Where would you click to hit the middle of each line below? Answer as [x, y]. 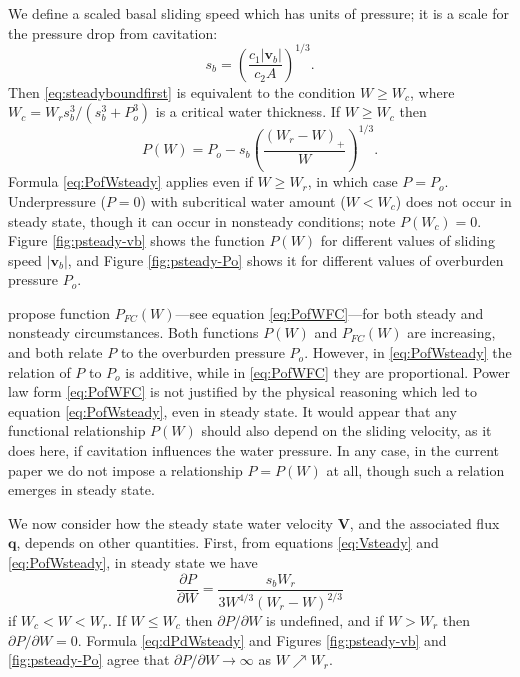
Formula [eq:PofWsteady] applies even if [130, 181]
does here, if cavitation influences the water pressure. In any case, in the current [253, 450]
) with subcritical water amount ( [243, 200]
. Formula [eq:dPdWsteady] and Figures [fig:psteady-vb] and [262, 639]
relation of [39, 371]
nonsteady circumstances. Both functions [133, 332]
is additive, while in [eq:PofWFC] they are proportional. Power [318, 371]
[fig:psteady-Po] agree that [89, 659]
